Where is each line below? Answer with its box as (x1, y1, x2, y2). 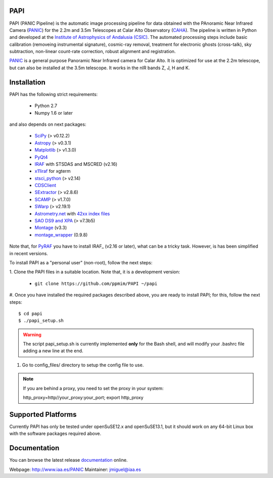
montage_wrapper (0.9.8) (34, 231, 88, 237)
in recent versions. (9, 250, 48, 256)
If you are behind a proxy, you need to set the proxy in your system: (23, 385, 164, 391)
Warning (23, 331, 41, 338)
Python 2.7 (34, 103, 58, 109)
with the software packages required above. (9, 431, 102, 437)
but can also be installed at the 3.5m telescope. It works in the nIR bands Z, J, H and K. (9, 65, 190, 71)
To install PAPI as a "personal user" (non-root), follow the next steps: (9, 259, 153, 265)
